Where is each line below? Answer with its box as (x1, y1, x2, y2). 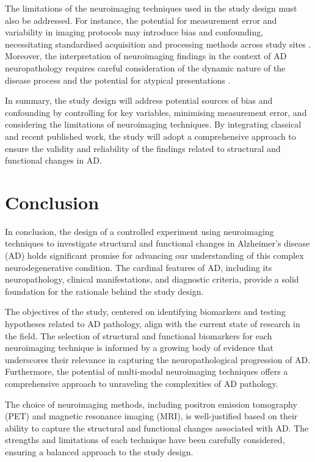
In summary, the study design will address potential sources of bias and (5, 94, 273, 107)
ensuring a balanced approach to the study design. (5, 445, 194, 458)
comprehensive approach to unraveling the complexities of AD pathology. (5, 377, 278, 389)
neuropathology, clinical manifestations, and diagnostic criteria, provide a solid (5, 273, 299, 286)
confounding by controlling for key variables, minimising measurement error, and (5, 106, 307, 118)
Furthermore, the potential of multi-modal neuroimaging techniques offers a (5, 365, 288, 378)
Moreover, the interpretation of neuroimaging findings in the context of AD (5, 49, 287, 62)
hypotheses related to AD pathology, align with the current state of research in (5, 317, 300, 330)
